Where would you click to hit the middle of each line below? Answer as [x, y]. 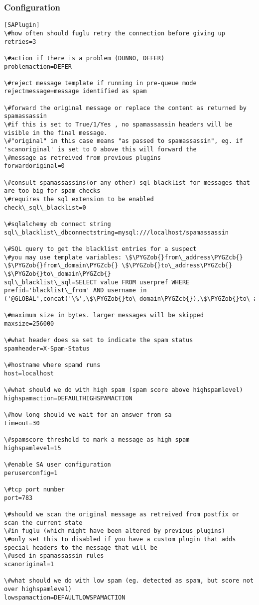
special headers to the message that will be [81, 547]
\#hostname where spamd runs [52, 365]
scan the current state [43, 523]
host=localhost [29, 373]
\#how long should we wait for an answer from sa [88, 415]
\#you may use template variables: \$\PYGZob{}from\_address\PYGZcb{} [124, 257]
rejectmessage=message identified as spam [75, 91]
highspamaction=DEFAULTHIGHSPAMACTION [68, 398]
